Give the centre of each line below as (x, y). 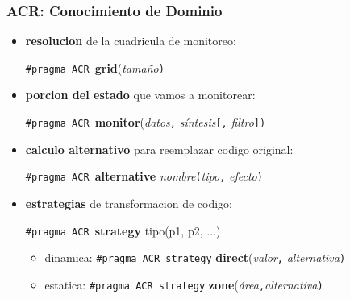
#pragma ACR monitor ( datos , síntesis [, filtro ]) (146, 122)
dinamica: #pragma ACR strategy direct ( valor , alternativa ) (195, 257)
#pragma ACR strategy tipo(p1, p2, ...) (123, 230)
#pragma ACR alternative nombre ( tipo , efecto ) (144, 176)
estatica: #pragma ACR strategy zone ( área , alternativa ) (184, 284)
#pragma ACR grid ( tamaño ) (95, 67)
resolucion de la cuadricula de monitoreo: (131, 41)
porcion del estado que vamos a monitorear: (140, 95)
